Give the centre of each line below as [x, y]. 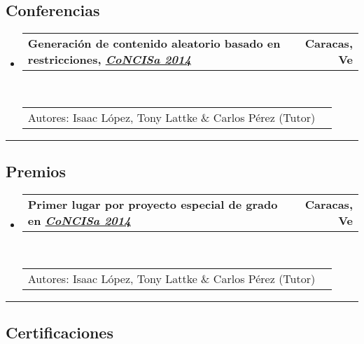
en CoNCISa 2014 [79, 220]
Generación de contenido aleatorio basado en [154, 43]
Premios [36, 171]
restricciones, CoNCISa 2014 [109, 60]
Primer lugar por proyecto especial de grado [153, 204]
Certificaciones [59, 332]
